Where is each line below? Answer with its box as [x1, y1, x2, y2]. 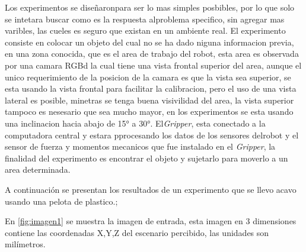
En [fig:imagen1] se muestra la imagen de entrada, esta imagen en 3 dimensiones [5, 215, 297, 227]
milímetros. [5, 238, 46, 250]
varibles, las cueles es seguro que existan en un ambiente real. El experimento [5, 24, 286, 37]
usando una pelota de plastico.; [5, 195, 118, 207]
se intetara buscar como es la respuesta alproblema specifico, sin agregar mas [5, 12, 285, 25]
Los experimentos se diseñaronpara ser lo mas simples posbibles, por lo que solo [5, 1, 295, 13]
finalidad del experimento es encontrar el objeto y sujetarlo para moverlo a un [5, 151, 288, 164]
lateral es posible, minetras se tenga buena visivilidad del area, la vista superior [5, 93, 294, 106]
